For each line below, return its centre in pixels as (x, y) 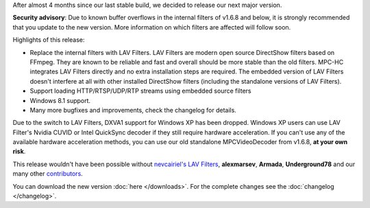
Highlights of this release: (49, 40)
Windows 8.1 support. (60, 100)
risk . (19, 152)
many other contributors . (48, 174)
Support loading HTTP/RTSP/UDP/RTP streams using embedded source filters (140, 91)
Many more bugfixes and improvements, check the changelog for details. (133, 110)
